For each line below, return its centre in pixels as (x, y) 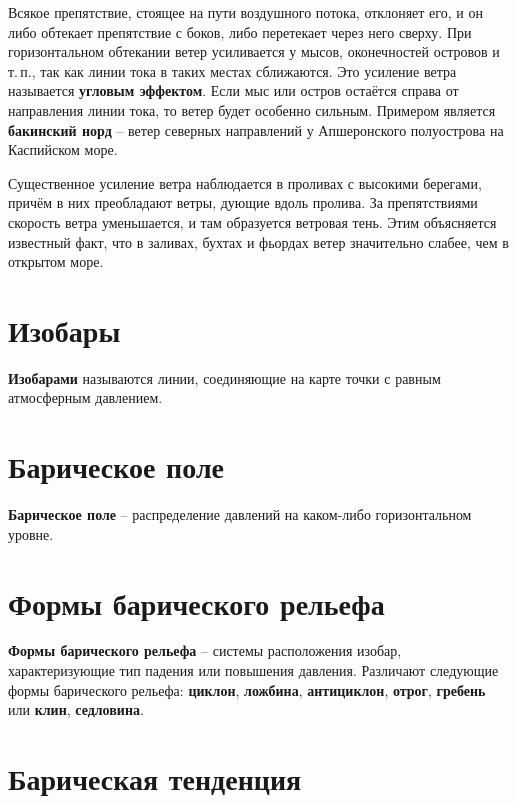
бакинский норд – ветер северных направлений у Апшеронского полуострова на (256, 129)
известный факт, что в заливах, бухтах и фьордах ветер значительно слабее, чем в (258, 241)
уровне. (31, 533)
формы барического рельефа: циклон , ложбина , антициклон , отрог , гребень (247, 689)
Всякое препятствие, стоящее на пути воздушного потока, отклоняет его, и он (245, 12)
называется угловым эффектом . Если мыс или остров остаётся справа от (233, 90)
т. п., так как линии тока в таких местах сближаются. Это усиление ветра (232, 70)
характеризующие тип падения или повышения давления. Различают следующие (253, 670)
